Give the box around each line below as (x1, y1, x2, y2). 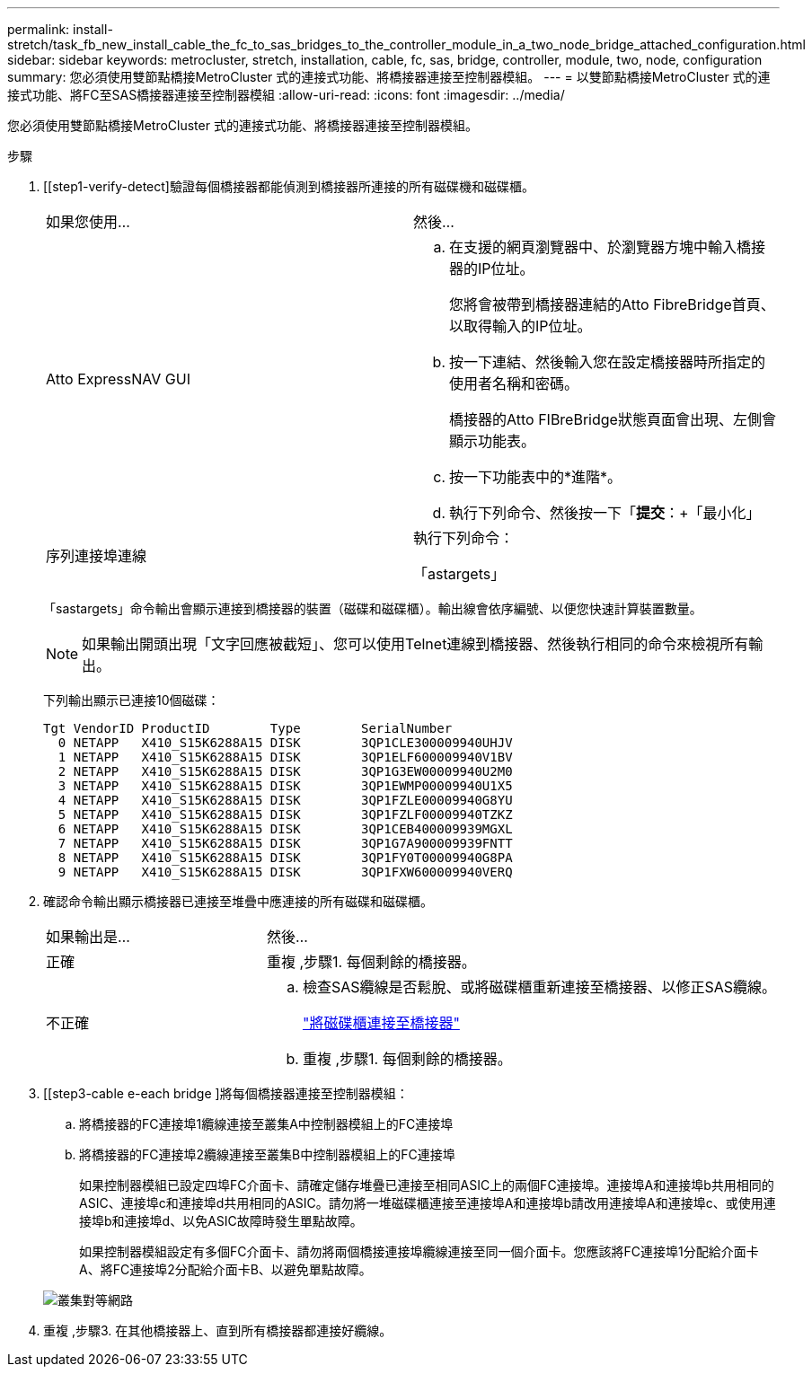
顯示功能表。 (449, 432, 536, 450)
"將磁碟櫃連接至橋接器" (302, 1014, 460, 1032)
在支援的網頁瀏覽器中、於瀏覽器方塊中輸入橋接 (449, 238, 766, 256)
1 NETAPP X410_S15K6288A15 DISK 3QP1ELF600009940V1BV (57, 750, 513, 764)
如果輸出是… (46, 928, 130, 946)
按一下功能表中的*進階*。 (449, 468, 622, 486)
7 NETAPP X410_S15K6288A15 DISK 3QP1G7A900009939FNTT (57, 836, 513, 850)
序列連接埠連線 (46, 547, 147, 565)
